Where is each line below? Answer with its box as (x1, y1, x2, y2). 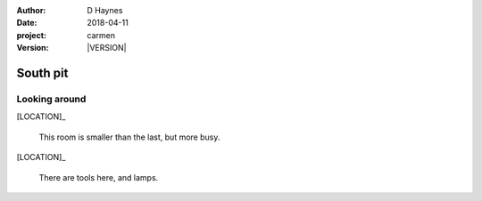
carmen (87, 29, 116, 40)
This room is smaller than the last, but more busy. (38, 132, 220, 142)
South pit (16, 65, 69, 80)
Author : (16, 5, 46, 15)
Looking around (16, 92, 87, 105)
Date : (16, 18, 37, 28)
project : (16, 29, 46, 40)
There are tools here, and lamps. (38, 172, 159, 182)
